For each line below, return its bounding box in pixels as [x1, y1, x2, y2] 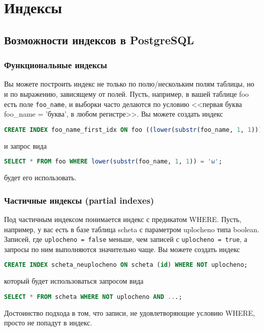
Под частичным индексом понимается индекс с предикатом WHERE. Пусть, [4, 213, 242, 224]
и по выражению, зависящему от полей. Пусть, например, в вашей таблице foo [4, 88, 249, 99]
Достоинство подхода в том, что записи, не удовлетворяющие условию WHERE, [4, 307, 255, 318]
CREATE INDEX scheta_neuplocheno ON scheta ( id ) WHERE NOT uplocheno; [4, 261, 248, 269]
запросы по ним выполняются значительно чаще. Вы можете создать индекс [4, 243, 240, 254]
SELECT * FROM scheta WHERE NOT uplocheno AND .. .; [4, 293, 182, 300]
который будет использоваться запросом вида [4, 275, 144, 286]
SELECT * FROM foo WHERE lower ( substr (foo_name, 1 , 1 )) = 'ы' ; [4, 158, 222, 165]
